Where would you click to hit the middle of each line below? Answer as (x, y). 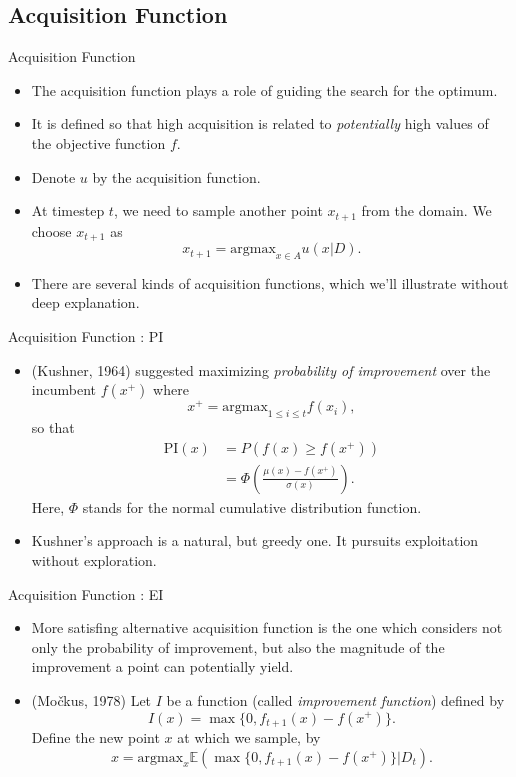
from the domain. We (426, 210)
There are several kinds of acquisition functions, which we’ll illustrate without (270, 282)
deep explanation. (85, 302)
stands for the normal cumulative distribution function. (252, 506)
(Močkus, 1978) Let (91, 699)
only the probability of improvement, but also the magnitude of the (238, 646)
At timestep (68, 210)
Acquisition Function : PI (86, 336)
